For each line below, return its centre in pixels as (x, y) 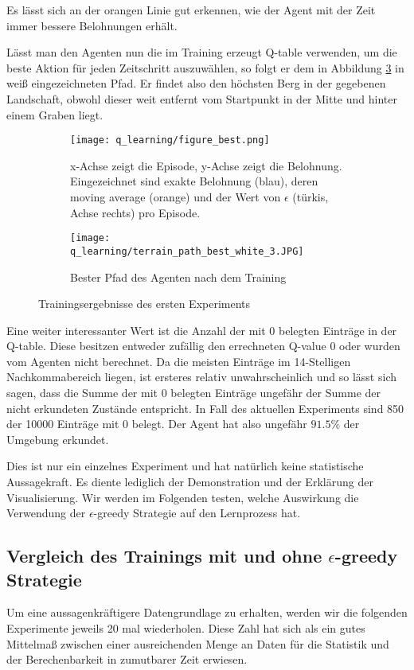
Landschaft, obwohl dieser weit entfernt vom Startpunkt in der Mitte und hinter (202, 98)
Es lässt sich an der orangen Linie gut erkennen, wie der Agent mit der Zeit (191, 10)
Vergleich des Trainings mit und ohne (164, 556)
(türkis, (310, 197)
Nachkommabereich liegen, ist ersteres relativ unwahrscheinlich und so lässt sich (201, 377)
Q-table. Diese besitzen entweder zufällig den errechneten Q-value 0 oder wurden (203, 346)
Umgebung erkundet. (58, 439)
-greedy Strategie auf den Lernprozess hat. (197, 513)
